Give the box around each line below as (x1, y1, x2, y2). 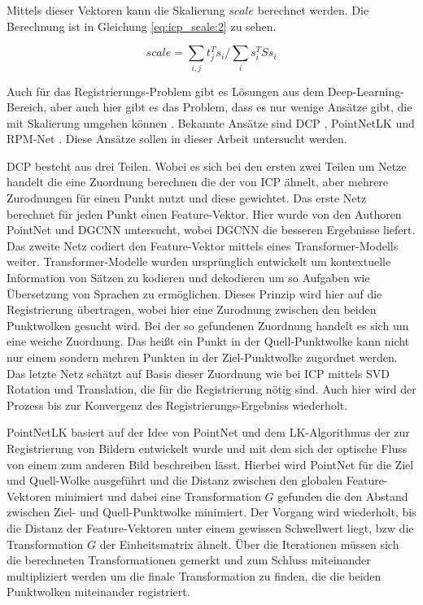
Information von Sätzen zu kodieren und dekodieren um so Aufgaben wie (7, 269, 370, 286)
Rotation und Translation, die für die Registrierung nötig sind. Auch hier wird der (7, 381, 416, 398)
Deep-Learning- (327, 82, 404, 99)
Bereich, (7, 98, 47, 115)
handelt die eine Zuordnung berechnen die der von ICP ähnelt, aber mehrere (7, 173, 389, 190)
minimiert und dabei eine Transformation (55, 487, 261, 504)
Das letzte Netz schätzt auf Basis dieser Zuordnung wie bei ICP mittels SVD (7, 364, 390, 381)
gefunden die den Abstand (277, 487, 408, 504)
